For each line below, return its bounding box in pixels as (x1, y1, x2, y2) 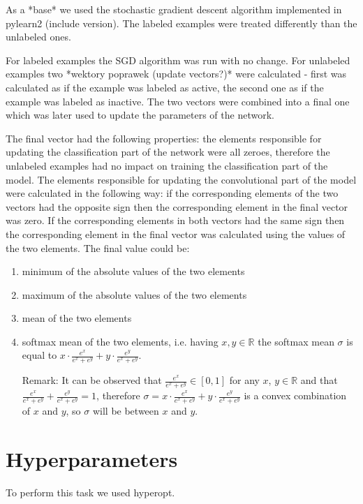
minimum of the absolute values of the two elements (22, 264, 245, 279)
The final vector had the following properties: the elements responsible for (6, 131, 322, 145)
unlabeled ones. (6, 29, 71, 44)
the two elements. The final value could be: (6, 240, 190, 255)
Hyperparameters (6, 444, 178, 473)
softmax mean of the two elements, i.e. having (22, 334, 218, 348)
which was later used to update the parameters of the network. (6, 108, 274, 122)
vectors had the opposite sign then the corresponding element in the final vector (6, 199, 348, 214)
